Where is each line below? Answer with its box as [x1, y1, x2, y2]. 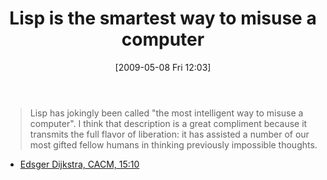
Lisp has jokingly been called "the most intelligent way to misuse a [29, 107, 304, 119]
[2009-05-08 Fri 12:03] [114, 61, 212, 73]
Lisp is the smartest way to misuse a [9, 7, 317, 30]
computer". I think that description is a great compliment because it [29, 117, 308, 129]
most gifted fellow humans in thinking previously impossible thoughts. [29, 138, 318, 151]
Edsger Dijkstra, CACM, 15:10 [19, 158, 140, 170]
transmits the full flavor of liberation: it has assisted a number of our [29, 128, 310, 140]
